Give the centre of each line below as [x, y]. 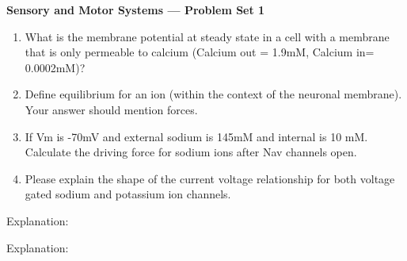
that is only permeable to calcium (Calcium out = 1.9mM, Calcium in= [200, 52]
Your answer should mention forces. [111, 109]
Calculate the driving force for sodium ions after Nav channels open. [191, 152]
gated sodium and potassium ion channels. [128, 194]
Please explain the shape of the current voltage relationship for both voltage [210, 178]
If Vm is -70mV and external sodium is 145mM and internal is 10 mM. [196, 136]
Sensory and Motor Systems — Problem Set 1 [136, 10]
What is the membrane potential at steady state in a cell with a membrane [207, 36]
